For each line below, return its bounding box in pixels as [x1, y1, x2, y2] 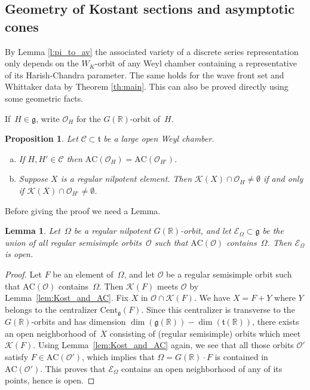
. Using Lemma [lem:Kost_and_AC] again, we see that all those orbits [33, 339, 294, 351]
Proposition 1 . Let [5, 132, 78, 145]
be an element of [53, 267, 113, 280]
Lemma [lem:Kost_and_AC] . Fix [5, 291, 128, 304]
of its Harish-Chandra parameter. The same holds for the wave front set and [5, 68, 284, 81]
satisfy [5, 350, 29, 362]
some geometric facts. [5, 92, 84, 104]
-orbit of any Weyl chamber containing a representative [94, 57, 297, 69]
